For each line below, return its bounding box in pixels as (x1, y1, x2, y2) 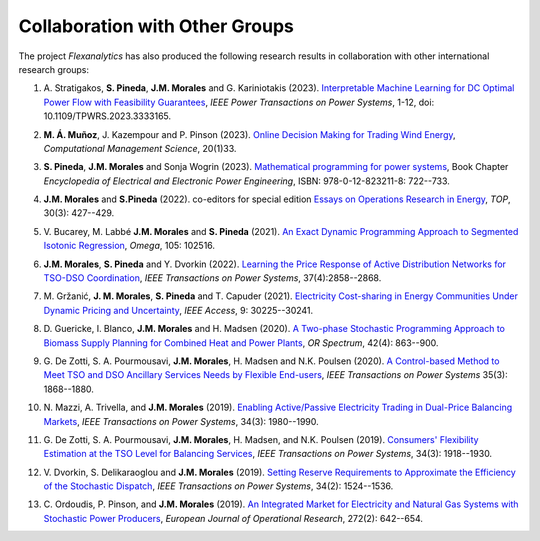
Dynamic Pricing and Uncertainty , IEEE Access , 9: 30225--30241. (43, 304, 314, 316)
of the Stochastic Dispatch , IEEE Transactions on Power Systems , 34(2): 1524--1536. (43, 480, 394, 492)
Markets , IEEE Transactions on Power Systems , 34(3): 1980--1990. (43, 415, 319, 427)
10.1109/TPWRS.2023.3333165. (43, 110, 172, 122)
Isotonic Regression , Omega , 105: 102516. (43, 240, 215, 252)
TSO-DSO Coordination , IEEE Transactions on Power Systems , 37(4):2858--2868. (43, 272, 382, 284)
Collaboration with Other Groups (18, 15, 294, 37)
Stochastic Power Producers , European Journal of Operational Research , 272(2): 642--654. (43, 512, 424, 524)
